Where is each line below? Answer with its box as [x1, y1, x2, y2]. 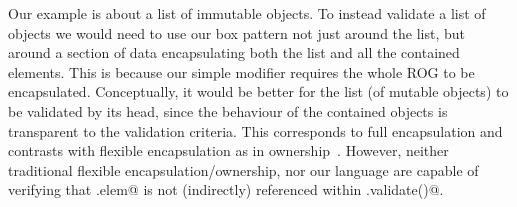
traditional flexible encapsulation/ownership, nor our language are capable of [8, 159, 479, 180]
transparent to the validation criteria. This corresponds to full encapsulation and [8, 120, 503, 141]
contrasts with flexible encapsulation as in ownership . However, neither [8, 140, 449, 161]
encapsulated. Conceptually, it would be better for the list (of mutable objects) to [8, 81, 509, 102]
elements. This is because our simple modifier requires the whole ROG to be [8, 61, 475, 82]
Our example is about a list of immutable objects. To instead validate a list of [8, 3, 486, 23]
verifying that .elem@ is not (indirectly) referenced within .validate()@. [8, 179, 444, 200]
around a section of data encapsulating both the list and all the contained [8, 42, 460, 63]
